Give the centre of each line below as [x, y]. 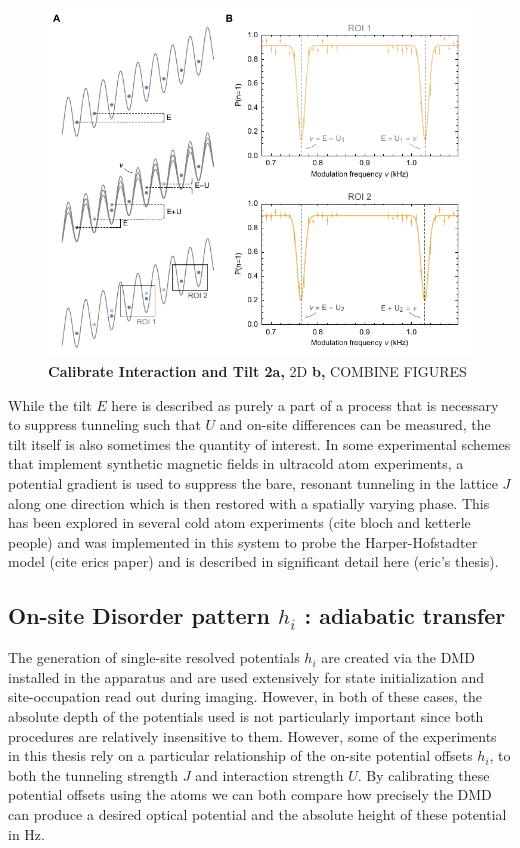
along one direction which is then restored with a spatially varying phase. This [249, 502]
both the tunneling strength [93, 774]
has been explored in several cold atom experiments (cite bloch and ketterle [239, 522]
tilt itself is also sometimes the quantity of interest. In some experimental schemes [259, 443]
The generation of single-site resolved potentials [154, 657]
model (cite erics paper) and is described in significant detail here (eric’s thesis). [253, 561]
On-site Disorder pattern [139, 615]
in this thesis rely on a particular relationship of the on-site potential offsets [240, 755]
